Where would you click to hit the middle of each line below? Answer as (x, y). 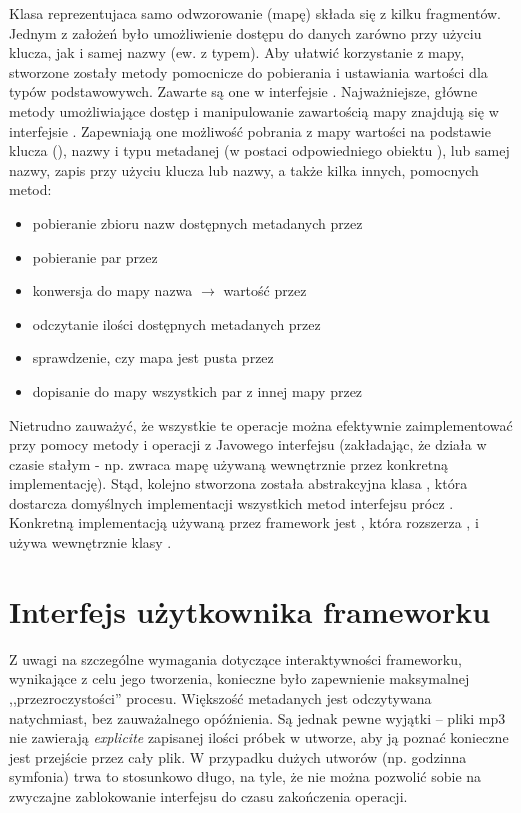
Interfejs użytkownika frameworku (250, 610)
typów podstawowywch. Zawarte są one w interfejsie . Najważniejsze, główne (243, 91)
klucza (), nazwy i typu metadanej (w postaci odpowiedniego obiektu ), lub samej (259, 150)
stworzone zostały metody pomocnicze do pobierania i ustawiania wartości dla (248, 71)
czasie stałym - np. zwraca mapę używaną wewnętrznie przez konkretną (228, 463)
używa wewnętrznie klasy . (90, 542)
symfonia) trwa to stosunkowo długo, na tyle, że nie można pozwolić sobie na (245, 776)
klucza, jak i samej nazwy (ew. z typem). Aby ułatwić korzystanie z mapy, (237, 52)
